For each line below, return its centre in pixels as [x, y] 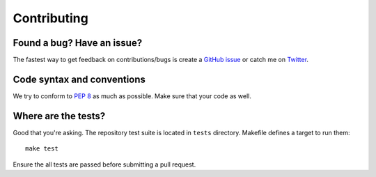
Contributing [50, 18]
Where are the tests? [59, 116]
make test [42, 149]
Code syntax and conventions [79, 79]
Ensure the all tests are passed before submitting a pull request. [104, 164]
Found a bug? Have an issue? [78, 43]
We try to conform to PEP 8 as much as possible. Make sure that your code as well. [132, 96]
